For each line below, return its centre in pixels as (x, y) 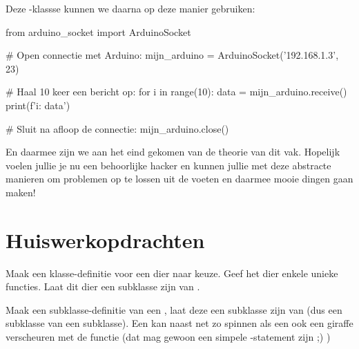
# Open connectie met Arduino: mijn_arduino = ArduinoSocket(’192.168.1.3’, (172, 55)
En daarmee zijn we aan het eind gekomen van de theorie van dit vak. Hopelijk (173, 152)
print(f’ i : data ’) (38, 105)
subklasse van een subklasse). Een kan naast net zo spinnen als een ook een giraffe (179, 323)
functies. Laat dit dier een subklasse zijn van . (103, 286)
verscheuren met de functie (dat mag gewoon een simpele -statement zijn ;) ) (168, 337)
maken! (21, 192)
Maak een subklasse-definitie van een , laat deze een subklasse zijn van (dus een (174, 309)
